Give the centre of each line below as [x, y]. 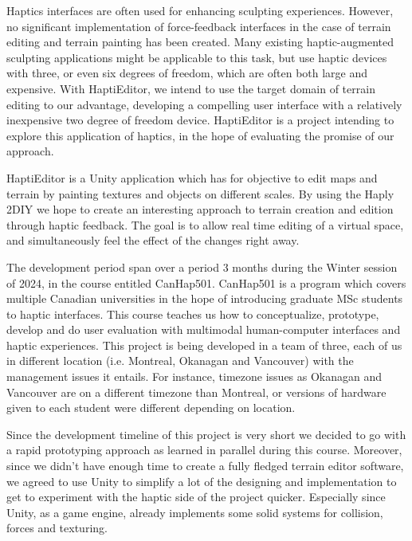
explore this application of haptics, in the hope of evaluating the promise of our [200, 135]
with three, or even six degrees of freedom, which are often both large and [187, 73]
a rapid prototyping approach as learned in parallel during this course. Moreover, [204, 450]
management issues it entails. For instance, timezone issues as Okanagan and [194, 376]
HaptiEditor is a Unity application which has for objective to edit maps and [192, 177]
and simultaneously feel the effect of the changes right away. [153, 240]
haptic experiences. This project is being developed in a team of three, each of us [204, 345]
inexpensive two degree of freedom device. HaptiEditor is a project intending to [200, 120]
